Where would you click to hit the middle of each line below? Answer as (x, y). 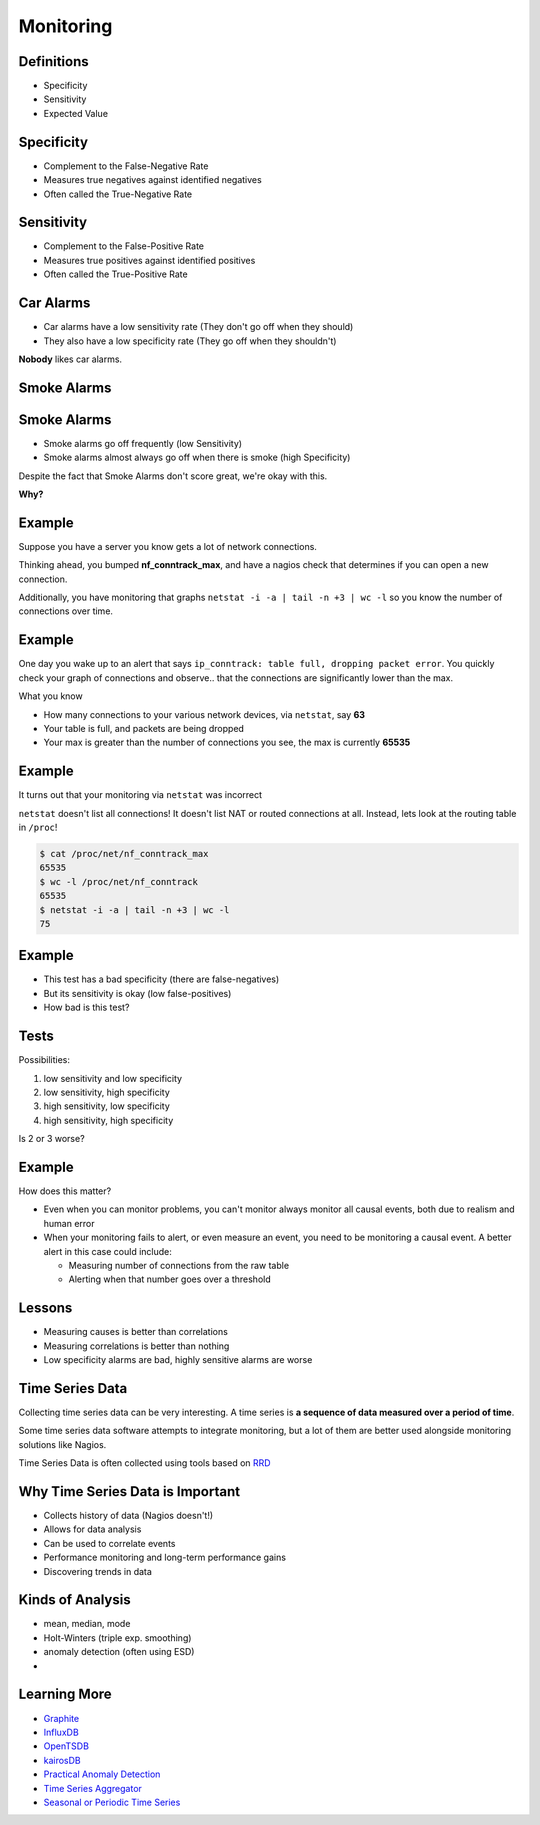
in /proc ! (38, 827)
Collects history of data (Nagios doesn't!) (128, 1516)
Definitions (53, 61)
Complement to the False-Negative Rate (126, 166)
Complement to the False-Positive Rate (124, 246)
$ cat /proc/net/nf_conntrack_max (124, 853)
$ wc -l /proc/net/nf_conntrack (119, 881)
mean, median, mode (87, 1624)
